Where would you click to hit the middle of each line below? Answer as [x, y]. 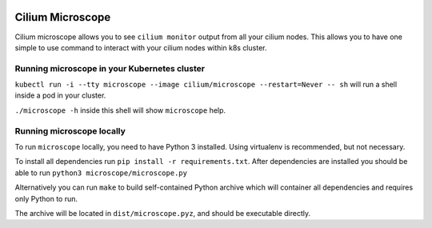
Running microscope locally [70, 130]
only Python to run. [46, 198]
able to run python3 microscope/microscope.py [101, 173]
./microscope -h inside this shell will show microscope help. [120, 110]
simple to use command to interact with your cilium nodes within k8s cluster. [141, 47]
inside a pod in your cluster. [60, 95]
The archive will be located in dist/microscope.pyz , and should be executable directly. [163, 213]
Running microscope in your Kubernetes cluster [110, 68]
